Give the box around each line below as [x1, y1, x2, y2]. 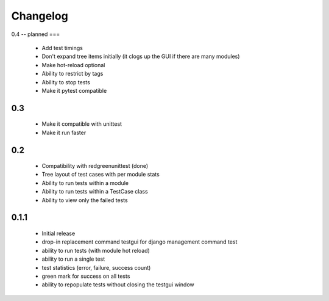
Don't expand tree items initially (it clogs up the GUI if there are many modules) [41, 53, 240, 60]
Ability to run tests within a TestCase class [41, 188, 149, 195]
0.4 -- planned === [11, 31, 60, 38]
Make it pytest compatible [41, 87, 107, 94]
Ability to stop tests [41, 78, 91, 85]
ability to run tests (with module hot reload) [41, 247, 150, 254]
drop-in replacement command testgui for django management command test [41, 238, 238, 245]
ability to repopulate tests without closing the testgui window [41, 281, 194, 288]
